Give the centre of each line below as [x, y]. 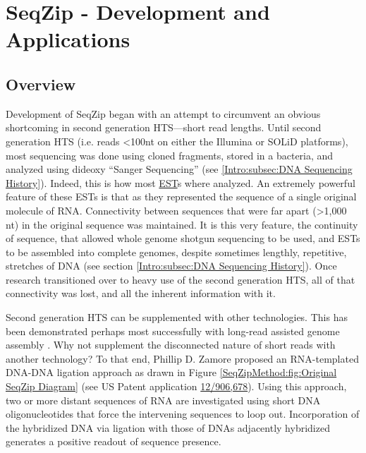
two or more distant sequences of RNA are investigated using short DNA [163, 400]
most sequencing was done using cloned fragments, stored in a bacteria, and [170, 155]
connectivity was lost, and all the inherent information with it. [141, 293]
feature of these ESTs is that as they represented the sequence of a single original [181, 197]
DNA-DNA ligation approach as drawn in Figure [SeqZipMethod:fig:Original [171, 372]
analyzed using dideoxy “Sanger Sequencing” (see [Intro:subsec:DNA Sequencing [179, 169]
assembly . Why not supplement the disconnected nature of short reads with [171, 345]
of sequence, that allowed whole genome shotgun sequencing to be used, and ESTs [183, 238]
